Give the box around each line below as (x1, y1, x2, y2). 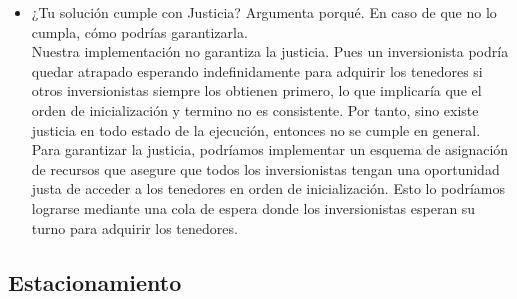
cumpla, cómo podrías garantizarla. (31, 21, 248, 42)
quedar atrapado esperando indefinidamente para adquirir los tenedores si (31, 60, 483, 81)
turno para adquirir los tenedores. (31, 217, 238, 238)
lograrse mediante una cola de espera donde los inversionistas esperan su (31, 197, 476, 218)
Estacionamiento (8, 266, 182, 297)
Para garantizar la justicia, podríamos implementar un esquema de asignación (31, 139, 509, 160)
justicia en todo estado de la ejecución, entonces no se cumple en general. (31, 119, 481, 140)
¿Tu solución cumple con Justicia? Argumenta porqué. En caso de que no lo (31, 2, 497, 22)
